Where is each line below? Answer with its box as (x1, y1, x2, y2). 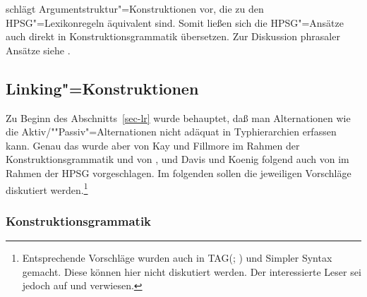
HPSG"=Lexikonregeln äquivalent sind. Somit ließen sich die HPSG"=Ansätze (6, 15, 344, 30)
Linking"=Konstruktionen (6, 77, 199, 99)
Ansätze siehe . (6, 42, 71, 57)
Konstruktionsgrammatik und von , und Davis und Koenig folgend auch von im (6, 152, 349, 166)
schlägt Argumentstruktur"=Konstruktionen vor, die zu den (6, 1, 264, 16)
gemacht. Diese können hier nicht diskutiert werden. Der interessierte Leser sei (22, 264, 361, 279)
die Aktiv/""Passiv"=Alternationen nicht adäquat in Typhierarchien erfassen (6, 124, 337, 139)
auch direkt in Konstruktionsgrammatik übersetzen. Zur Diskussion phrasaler (6, 29, 340, 44)
